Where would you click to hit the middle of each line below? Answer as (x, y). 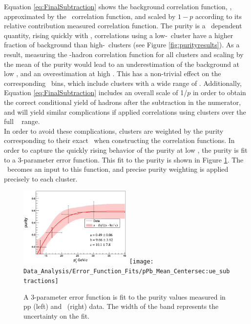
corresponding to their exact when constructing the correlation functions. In (119, 140)
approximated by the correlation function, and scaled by (90, 16)
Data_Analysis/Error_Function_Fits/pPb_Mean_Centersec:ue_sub (127, 272)
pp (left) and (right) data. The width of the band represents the (121, 306)
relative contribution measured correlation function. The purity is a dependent (123, 26)
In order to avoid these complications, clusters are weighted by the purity (114, 131)
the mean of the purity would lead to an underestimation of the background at (122, 64)
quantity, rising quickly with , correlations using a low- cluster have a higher (119, 35)
